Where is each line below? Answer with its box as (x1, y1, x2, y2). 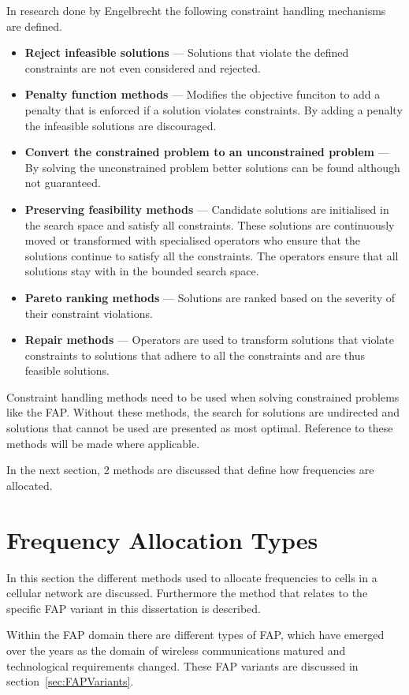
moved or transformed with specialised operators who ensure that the (24, 232, 361, 248)
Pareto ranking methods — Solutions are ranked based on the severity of (24, 289, 396, 305)
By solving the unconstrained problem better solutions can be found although (24, 159, 400, 175)
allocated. (6, 476, 53, 493)
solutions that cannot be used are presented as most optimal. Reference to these (6, 420, 393, 436)
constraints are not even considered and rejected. (24, 59, 261, 76)
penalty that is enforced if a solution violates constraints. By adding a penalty (24, 101, 403, 118)
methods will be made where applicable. (6, 435, 200, 451)
